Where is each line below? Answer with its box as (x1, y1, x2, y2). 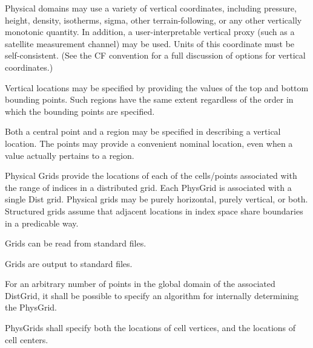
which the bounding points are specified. (5, 105, 155, 117)
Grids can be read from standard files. (5, 237, 147, 250)
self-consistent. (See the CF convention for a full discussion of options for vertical (5, 49, 306, 62)
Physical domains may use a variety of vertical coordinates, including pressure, (5, 2, 297, 14)
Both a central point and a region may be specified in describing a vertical (5, 125, 281, 138)
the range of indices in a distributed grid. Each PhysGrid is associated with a (5, 181, 292, 193)
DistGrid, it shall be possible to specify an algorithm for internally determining (5, 289, 299, 301)
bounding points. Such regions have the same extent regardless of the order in (5, 93, 294, 106)
